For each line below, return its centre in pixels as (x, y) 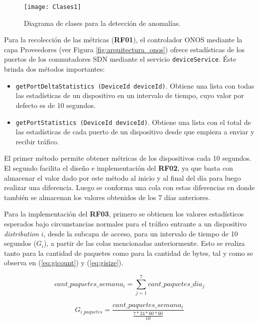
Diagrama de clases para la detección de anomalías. (102, 23)
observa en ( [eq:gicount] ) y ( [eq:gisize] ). (64, 263)
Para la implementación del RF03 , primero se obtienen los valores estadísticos (124, 214)
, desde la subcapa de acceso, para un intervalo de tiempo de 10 (141, 233)
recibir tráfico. (37, 141)
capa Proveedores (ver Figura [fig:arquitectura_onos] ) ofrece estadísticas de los (124, 49)
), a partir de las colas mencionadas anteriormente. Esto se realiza (144, 243)
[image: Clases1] (53, 7)
